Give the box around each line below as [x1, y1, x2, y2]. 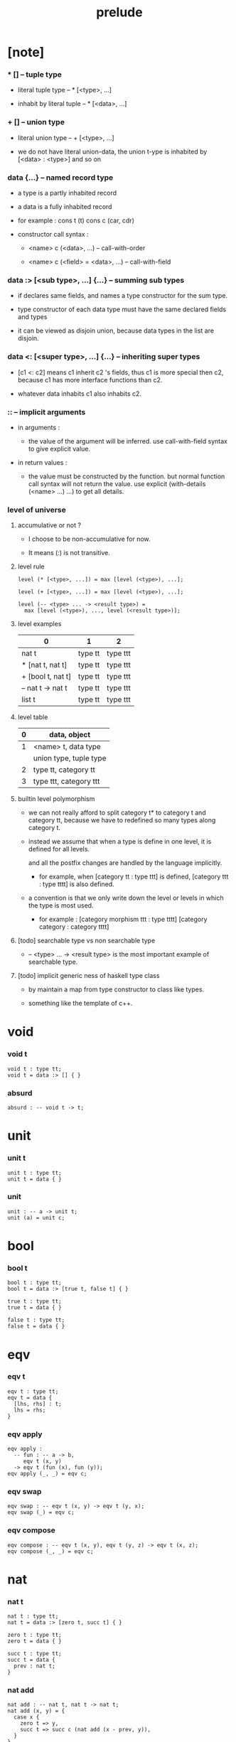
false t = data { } [7, 1323, 65, 1330]
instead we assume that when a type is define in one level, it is [28, 837, 212, 846]
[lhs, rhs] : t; [14, 1400, 62, 1407]
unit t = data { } [7, 1176, 62, 1183]
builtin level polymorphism [17, 795, 95, 803]
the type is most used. [28, 901, 94, 910]
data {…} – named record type [7, 172, 114, 182]
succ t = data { [7, 1657, 55, 1664]
